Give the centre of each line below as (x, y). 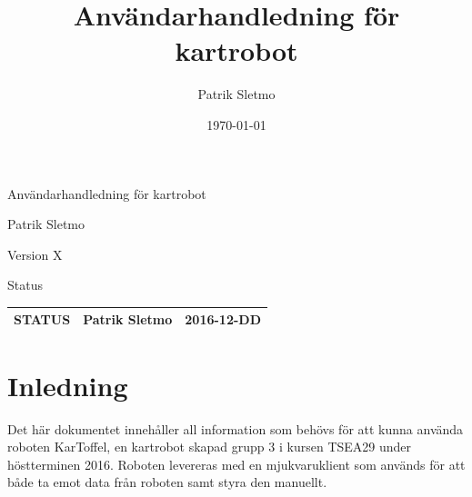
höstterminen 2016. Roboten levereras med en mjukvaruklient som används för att (236, 464)
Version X (35, 254)
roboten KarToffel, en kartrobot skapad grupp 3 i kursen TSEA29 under (210, 447)
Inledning (68, 385)
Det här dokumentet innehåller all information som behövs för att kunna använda (236, 428)
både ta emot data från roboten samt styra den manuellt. (167, 482)
